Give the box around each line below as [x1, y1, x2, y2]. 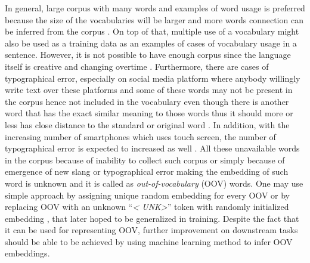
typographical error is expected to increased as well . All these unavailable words [5, 142, 300, 154]
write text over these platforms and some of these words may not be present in [5, 83, 293, 96]
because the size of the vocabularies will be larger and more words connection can [5, 13, 303, 26]
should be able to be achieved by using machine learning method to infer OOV [5, 235, 293, 247]
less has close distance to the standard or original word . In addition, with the [5, 118, 290, 131]
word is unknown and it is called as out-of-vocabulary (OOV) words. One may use [5, 177, 303, 189]
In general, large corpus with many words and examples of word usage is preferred [5, 2, 305, 14]
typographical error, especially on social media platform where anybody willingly [5, 72, 300, 84]
